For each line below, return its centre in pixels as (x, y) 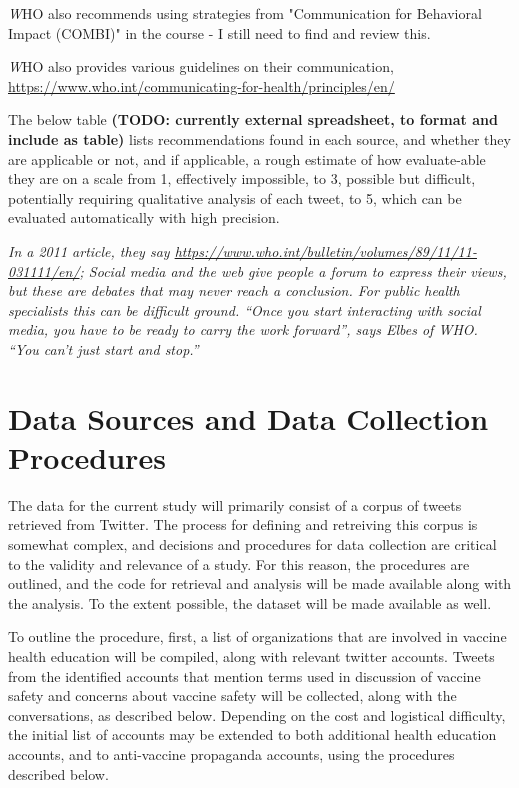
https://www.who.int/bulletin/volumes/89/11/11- (325, 250)
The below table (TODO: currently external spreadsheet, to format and (253, 119)
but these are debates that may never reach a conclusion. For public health (234, 290)
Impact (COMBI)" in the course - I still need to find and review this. (219, 32)
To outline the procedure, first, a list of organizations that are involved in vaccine (257, 636)
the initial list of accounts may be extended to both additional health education (252, 734)
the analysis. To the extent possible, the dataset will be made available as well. (250, 602)
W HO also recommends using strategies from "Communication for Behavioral (245, 13)
